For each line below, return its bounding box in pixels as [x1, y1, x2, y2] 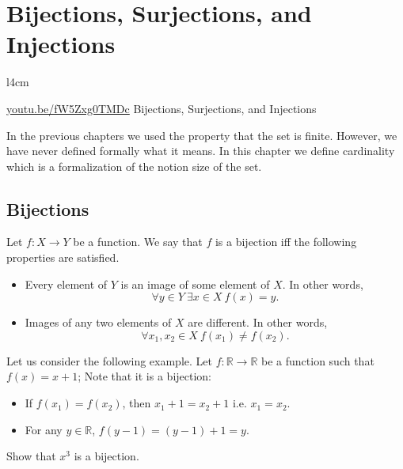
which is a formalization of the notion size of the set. [6, 157, 262, 174]
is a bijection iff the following [215, 233, 357, 250]
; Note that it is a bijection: [78, 368, 212, 384]
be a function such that [261, 352, 374, 369]
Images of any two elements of [25, 314, 172, 331]
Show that [6, 448, 56, 464]
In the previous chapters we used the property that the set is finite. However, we [6, 127, 397, 143]
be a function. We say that [73, 233, 203, 250]
